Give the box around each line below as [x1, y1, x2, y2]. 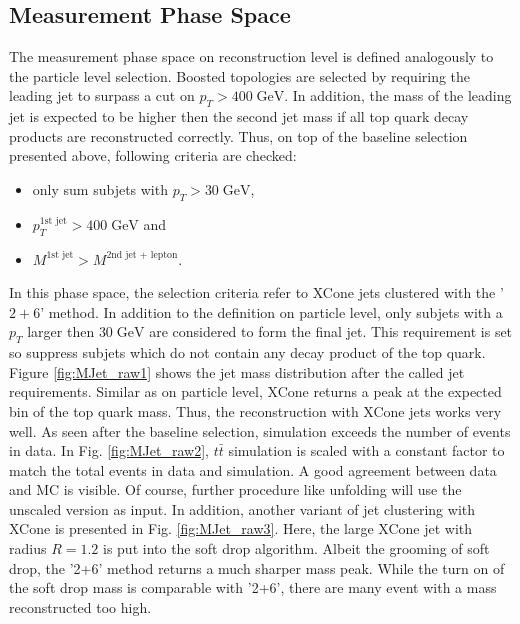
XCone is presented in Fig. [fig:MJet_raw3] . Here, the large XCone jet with [9, 518, 473, 539]
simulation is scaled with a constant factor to [228, 440, 505, 461]
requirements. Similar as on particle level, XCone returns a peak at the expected [9, 381, 502, 402]
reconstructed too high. [9, 596, 152, 617]
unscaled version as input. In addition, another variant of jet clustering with [9, 498, 476, 519]
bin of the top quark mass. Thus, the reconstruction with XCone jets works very [9, 400, 502, 421]
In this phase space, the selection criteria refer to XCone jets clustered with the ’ [9, 282, 504, 303]
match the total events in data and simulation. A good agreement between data [9, 459, 497, 480]
